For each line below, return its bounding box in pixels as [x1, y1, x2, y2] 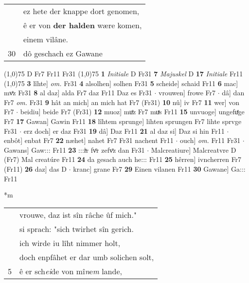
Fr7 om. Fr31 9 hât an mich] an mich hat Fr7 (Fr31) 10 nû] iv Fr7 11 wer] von [4, 97, 240, 107]
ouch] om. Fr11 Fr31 [180, 135, 241, 145]
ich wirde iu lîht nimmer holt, [19, 237, 121, 248]
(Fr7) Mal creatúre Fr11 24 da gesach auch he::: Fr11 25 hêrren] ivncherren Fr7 [4, 154, 242, 164]
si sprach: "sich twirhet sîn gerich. [19, 223, 134, 234]
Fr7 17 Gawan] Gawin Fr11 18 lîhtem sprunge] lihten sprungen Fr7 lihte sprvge [4, 116, 242, 126]
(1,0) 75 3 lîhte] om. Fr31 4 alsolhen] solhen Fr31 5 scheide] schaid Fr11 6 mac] [4, 78, 238, 88]
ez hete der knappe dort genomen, [23, 5, 140, 17]
